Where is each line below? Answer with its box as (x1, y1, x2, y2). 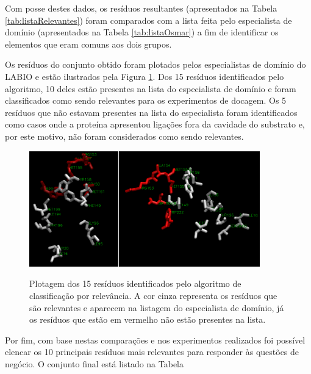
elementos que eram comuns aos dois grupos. (5, 37, 172, 50)
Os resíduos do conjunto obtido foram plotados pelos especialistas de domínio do (5, 58, 306, 71)
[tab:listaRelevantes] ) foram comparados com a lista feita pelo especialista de (5, 13, 292, 26)
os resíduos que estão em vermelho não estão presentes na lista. (29, 313, 266, 326)
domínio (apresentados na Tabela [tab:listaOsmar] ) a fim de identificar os (5, 26, 279, 38)
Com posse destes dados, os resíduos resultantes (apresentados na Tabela (5, 2, 277, 14)
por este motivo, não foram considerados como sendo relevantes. (5, 129, 244, 142)
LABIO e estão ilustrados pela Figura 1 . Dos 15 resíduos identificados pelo (5, 70, 284, 82)
